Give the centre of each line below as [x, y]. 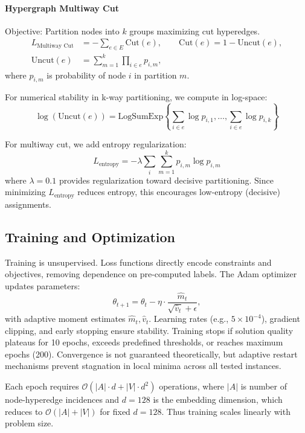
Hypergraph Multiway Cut [62, 8]
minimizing [25, 192]
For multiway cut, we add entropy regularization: [96, 144]
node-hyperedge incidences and [62, 399]
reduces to [24, 411]
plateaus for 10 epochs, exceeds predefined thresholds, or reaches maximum [144, 342]
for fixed [115, 411]
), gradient [281, 319]
